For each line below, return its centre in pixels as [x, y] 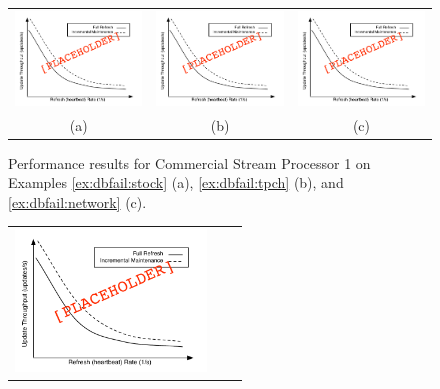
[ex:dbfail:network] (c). [77, 201]
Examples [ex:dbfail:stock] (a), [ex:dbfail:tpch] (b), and [176, 182]
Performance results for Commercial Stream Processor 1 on [189, 162]
